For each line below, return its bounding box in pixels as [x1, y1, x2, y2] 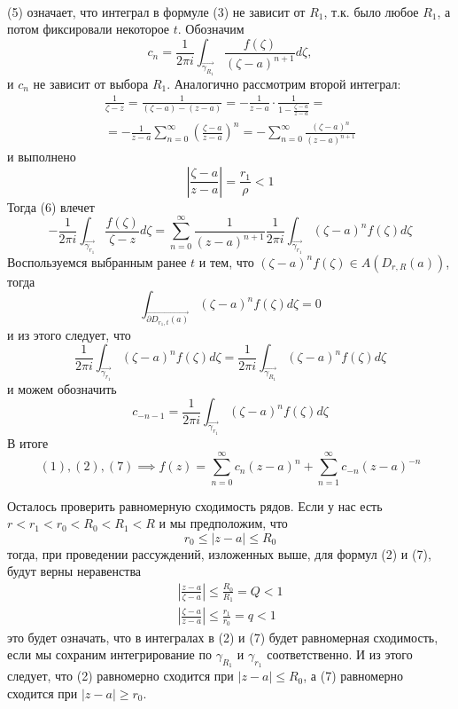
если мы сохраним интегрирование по [7, 645, 212, 664]
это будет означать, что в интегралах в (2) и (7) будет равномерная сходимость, [7, 627, 439, 646]
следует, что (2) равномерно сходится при [7, 666, 234, 685]
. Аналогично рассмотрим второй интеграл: [167, 74, 401, 92]
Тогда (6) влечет [7, 197, 95, 216]
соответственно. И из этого [267, 645, 413, 664]
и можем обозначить [7, 379, 117, 398]
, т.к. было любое [323, 2, 419, 20]
